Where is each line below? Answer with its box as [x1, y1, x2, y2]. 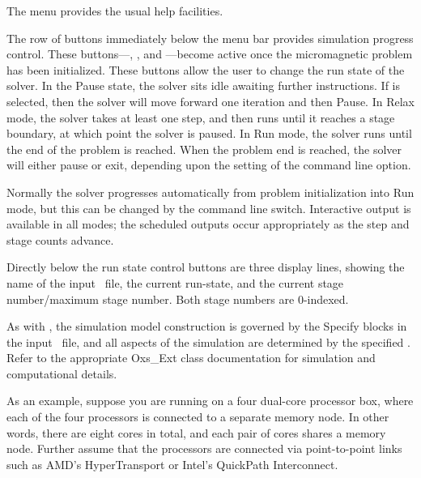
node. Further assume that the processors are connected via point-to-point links [6, 440, 402, 457]
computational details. [6, 365, 117, 382]
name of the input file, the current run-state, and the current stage [6, 274, 344, 291]
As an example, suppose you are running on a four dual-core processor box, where [6, 392, 414, 409]
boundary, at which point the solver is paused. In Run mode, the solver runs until [6, 125, 412, 142]
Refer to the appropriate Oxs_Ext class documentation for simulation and [6, 349, 376, 366]
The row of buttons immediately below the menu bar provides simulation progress [6, 29, 414, 46]
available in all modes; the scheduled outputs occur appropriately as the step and [6, 216, 410, 233]
